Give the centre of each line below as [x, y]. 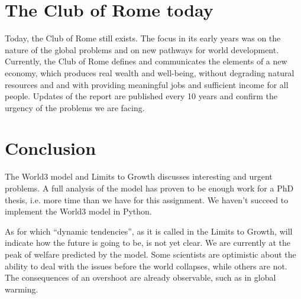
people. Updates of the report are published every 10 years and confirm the [141, 96]
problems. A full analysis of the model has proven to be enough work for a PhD [149, 188]
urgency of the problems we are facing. [75, 107]
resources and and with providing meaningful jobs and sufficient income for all [147, 84]
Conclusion [51, 148]
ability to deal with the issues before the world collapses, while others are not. [146, 266]
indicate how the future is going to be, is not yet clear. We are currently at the [148, 243]
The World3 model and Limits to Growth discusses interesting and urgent [139, 176]
